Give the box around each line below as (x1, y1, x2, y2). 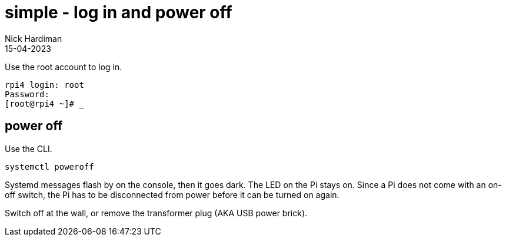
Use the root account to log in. (5, 61, 122, 72)
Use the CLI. (5, 143, 52, 154)
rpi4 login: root (5, 80, 84, 90)
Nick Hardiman (5, 33, 62, 44)
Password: (5, 89, 49, 99)
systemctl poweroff (5, 161, 94, 171)
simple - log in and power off (5, 2, 232, 22)
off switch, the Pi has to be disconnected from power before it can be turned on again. (5, 189, 339, 200)
